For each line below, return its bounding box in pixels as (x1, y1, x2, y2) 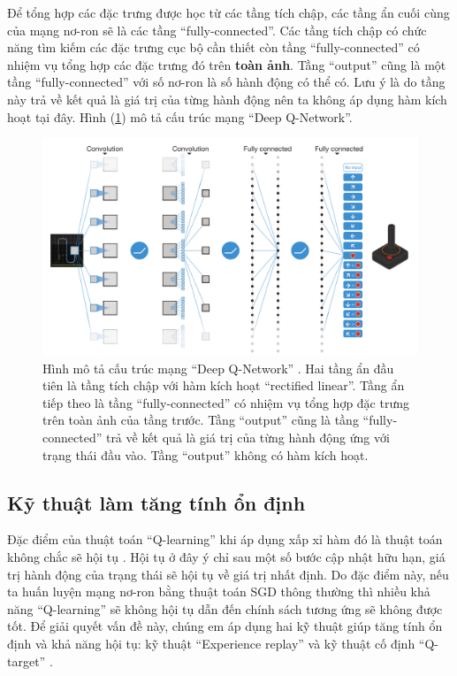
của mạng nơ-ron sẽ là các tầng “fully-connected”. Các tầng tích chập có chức (7, 20, 427, 39)
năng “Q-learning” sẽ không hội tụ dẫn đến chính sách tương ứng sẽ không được (7, 599, 443, 618)
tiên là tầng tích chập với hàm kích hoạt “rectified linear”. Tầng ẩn (42, 376, 405, 395)
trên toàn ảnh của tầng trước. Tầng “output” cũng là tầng (42, 411, 359, 429)
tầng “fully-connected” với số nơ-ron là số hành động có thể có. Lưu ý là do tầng (7, 73, 446, 91)
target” (7, 651, 46, 670)
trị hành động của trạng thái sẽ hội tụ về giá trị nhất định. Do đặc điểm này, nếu (7, 565, 449, 583)
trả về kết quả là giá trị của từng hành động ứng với (105, 428, 390, 447)
